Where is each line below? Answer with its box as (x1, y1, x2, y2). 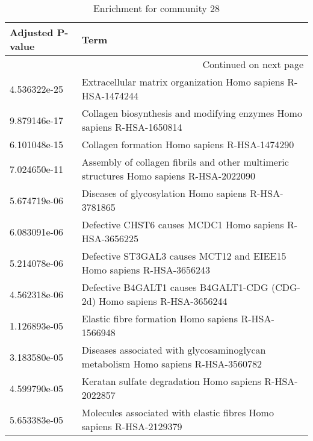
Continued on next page (202, 57, 303, 71)
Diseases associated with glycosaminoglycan (81, 343, 266, 357)
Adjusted (10, 25, 54, 39)
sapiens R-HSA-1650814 (81, 120, 182, 134)
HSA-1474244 (81, 89, 139, 102)
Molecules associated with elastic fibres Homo (81, 405, 274, 419)
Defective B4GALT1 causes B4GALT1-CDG (81, 280, 268, 294)
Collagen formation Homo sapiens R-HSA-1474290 (81, 137, 294, 151)
